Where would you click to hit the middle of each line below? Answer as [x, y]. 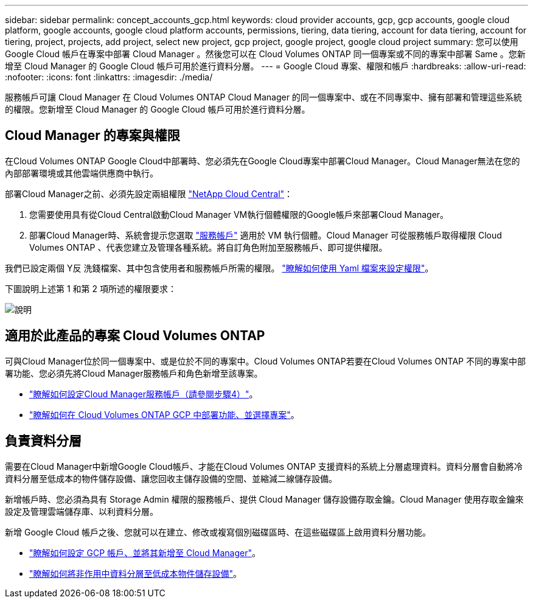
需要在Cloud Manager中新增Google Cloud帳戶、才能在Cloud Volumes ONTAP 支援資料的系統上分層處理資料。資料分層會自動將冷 [264, 466]
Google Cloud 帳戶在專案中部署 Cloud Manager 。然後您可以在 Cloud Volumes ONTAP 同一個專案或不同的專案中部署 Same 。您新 [265, 54]
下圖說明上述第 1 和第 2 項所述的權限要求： [91, 288]
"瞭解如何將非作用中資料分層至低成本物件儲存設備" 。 [136, 573]
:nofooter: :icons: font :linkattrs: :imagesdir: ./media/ [109, 77]
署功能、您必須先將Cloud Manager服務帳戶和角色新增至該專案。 [134, 373]
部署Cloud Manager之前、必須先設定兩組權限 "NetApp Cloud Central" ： [149, 193]
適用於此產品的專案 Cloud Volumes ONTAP [135, 336]
